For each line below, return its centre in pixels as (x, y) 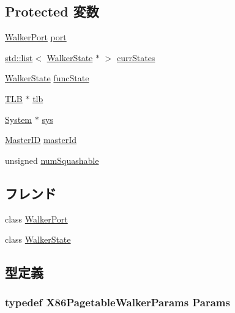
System (19, 119)
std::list (19, 57)
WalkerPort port (36, 37)
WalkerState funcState (47, 78)
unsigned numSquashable (52, 160)
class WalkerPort (36, 219)
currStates (136, 57)
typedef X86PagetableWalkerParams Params (117, 302)
